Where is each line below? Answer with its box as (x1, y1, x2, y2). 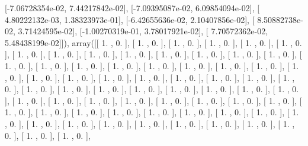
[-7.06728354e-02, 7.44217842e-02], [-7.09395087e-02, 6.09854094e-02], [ (5, 2, 260, 14)
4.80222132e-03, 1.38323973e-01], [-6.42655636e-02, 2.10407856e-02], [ (5, 13, 255, 25)
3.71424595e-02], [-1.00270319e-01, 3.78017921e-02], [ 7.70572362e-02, (18, 25, 268, 37)
